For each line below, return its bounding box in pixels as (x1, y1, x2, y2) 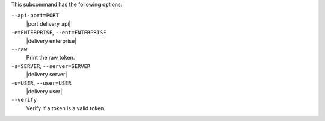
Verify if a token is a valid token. (26, 104, 105, 111)
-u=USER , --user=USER (11, 79, 72, 87)
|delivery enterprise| (26, 37, 77, 45)
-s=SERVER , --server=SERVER (11, 62, 91, 69)
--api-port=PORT (11, 12, 60, 19)
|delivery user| (26, 87, 63, 95)
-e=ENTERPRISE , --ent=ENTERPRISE (11, 29, 107, 36)
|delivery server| (26, 71, 67, 78)
